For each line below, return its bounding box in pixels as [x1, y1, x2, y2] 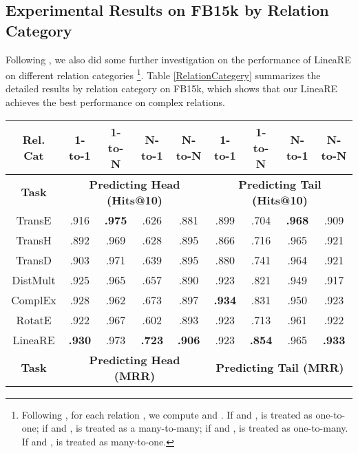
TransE [16, 211, 52, 228]
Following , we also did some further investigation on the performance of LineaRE [6, 52, 351, 66]
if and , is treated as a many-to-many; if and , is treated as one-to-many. [42, 421, 348, 435]
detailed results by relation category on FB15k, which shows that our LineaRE [6, 81, 338, 96]
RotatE [16, 311, 52, 328]
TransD [16, 251, 52, 268]
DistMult [12, 271, 56, 288]
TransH [16, 231, 52, 248]
